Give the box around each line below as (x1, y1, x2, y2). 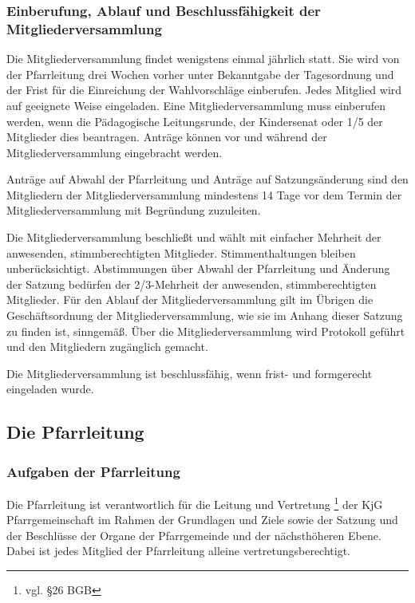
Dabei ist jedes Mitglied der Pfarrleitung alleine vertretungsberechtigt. (6, 542, 351, 559)
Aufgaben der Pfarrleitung (6, 461, 180, 481)
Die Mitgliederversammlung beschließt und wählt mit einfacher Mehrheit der (6, 229, 381, 246)
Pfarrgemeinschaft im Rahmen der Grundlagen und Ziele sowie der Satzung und (6, 511, 398, 528)
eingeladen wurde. (6, 380, 94, 397)
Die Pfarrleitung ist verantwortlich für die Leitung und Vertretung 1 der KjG (6, 494, 383, 512)
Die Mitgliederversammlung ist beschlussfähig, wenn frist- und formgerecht (6, 365, 373, 381)
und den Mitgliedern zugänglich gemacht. (6, 338, 208, 355)
